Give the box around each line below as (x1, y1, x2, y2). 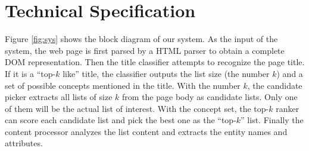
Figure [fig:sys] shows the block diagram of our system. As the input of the (5, 33, 278, 45)
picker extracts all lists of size (5, 91, 113, 103)
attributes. (5, 137, 43, 149)
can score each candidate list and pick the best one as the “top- (5, 114, 236, 126)
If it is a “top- (5, 67, 56, 79)
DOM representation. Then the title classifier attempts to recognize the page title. (5, 56, 305, 68)
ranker (276, 102, 299, 114)
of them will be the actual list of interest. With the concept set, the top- (5, 102, 269, 114)
